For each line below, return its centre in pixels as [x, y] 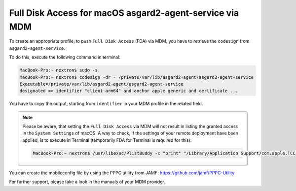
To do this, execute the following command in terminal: [65, 57]
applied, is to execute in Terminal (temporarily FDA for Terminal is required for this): [107, 140]
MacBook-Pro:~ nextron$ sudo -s [59, 70]
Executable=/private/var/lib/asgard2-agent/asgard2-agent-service [101, 84]
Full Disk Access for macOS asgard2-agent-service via [124, 13]
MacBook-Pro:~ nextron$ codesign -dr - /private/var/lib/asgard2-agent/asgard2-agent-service [137, 77]
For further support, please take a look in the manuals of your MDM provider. [87, 182]
